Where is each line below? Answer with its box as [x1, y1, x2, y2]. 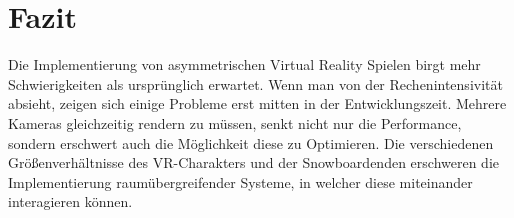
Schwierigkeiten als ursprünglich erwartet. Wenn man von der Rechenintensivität [8, 73, 503, 94]
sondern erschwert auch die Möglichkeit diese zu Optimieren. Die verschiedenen [8, 132, 494, 153]
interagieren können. [8, 191, 133, 212]
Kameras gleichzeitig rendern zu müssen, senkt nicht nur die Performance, [8, 112, 462, 133]
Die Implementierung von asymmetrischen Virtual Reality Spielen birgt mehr [8, 54, 481, 75]
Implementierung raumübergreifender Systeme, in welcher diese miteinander [8, 171, 473, 192]
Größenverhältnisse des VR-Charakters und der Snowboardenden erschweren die [8, 152, 499, 173]
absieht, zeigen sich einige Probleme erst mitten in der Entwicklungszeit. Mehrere [8, 93, 507, 114]
